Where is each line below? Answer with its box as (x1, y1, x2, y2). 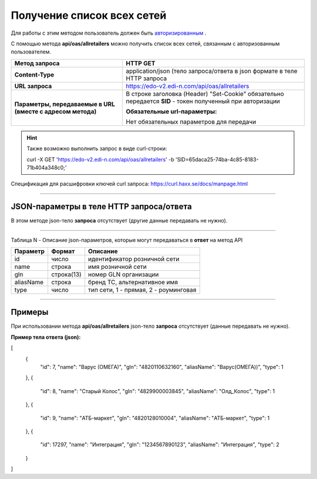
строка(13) (50, 270, 82, 278)
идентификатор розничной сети (88, 255, 180, 263)
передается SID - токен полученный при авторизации (126, 97, 280, 105)
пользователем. (11, 48, 52, 55)
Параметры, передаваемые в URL (14, 100, 116, 108)
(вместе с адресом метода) (14, 107, 97, 115)
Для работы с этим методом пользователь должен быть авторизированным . (11, 29, 207, 36)
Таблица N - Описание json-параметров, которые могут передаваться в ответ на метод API (11, 236, 243, 244)
